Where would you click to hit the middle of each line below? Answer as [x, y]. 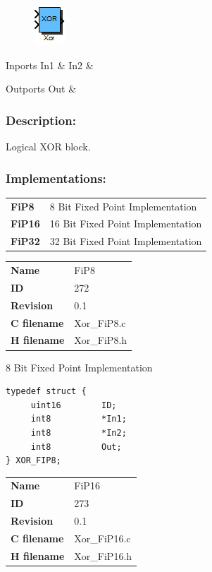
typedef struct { [46, 392]
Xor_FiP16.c [102, 538]
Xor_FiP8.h [101, 340]
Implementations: [56, 178]
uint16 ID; [74, 405]
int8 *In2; [79, 433]
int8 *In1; [79, 419]
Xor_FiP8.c [100, 322]
